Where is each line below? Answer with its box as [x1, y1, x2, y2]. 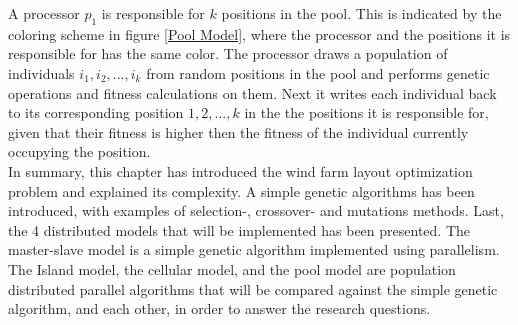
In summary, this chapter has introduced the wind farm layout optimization [8, 160, 473, 181]
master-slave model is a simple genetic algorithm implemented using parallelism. [8, 239, 500, 260]
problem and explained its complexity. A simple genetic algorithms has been [8, 180, 475, 201]
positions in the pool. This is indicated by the [221, 3, 502, 23]
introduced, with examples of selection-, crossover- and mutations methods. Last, [8, 200, 504, 221]
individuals [8, 62, 75, 83]
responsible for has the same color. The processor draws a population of [8, 43, 448, 64]
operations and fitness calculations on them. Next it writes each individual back [8, 82, 497, 103]
